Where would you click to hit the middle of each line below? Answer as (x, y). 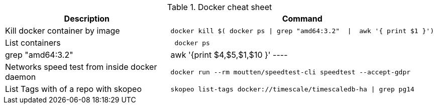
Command (302, 19)
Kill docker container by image (63, 31)
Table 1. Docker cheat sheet (220, 7)
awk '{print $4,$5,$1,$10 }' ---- (229, 55)
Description (87, 19)
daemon (21, 77)
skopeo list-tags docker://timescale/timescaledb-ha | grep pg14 (292, 89)
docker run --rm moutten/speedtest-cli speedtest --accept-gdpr (291, 72)
